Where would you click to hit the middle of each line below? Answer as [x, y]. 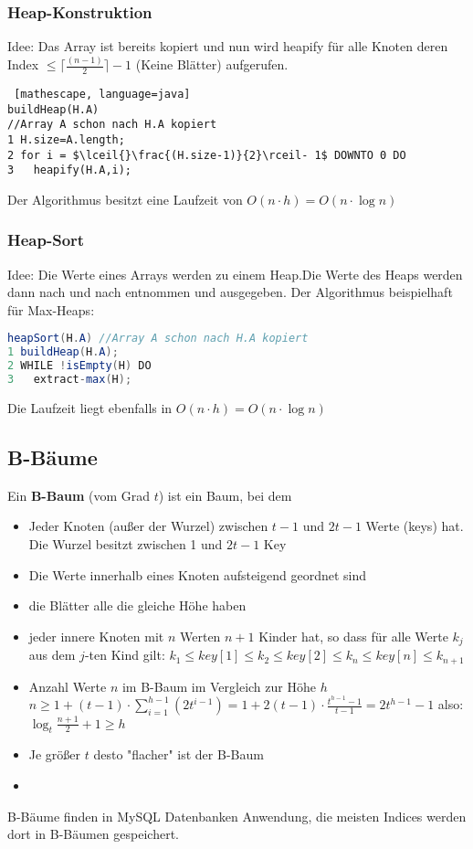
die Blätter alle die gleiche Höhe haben [137, 605]
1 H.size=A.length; [66, 139]
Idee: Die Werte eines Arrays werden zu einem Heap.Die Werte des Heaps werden [235, 274]
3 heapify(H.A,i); [70, 170]
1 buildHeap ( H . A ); [63, 352]
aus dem [52, 655]
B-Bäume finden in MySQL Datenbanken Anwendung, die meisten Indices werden [237, 816]
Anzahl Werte [68, 686]
